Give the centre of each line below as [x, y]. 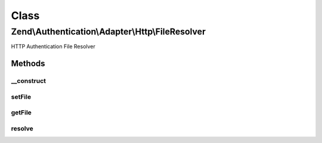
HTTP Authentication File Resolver [53, 46]
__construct [29, 81]
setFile [21, 97]
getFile [21, 113]
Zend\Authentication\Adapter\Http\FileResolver [108, 32]
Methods [28, 63]
